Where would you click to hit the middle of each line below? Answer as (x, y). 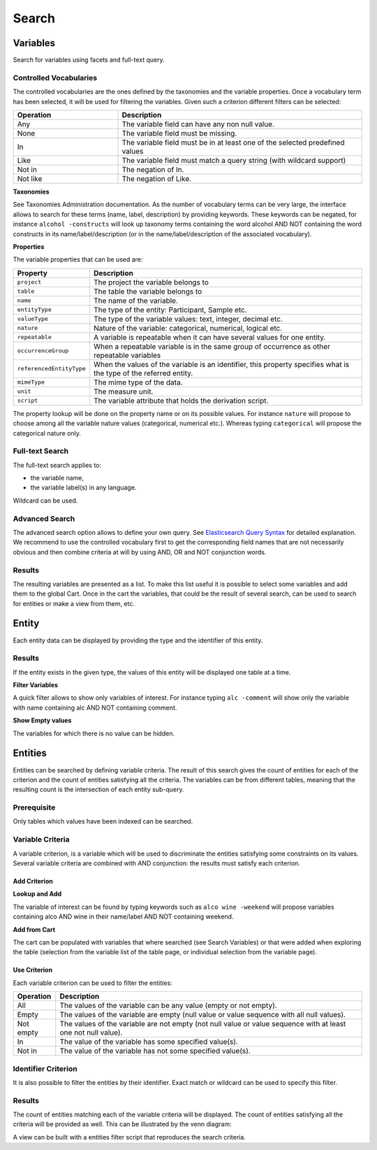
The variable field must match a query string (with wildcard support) (234, 160)
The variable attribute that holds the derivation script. (181, 401)
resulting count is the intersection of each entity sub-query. (98, 789)
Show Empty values (42, 721)
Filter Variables (36, 685)
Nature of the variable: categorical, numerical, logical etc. (188, 328)
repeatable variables (127, 355)
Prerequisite (34, 807)
